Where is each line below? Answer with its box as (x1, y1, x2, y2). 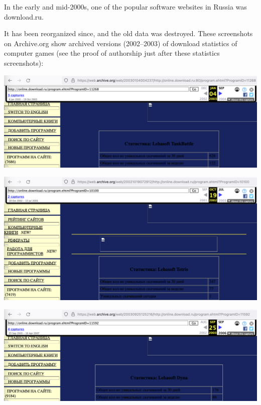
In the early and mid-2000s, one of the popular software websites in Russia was (4, 2, 247, 12)
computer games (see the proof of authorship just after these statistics (4, 48, 220, 58)
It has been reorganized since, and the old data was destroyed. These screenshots (4, 28, 253, 39)
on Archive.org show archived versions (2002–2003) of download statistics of (4, 38, 237, 48)
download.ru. (4, 11, 44, 22)
